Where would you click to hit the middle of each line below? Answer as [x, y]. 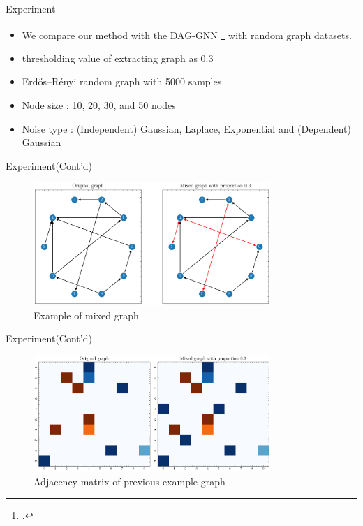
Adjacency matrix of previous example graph [129, 481]
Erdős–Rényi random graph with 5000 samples [122, 81]
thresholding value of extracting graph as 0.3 [118, 58]
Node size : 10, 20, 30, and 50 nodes [99, 105]
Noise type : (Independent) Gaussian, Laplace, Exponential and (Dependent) [186, 128]
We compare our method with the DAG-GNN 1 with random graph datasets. [187, 34]
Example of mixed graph [86, 315]
